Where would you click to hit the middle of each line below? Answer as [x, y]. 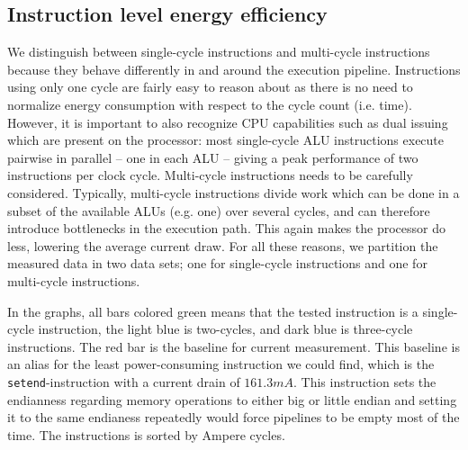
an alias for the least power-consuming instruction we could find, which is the [221, 364]
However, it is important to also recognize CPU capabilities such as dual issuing [228, 122]
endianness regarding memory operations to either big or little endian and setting [232, 399]
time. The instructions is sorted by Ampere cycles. [146, 434]
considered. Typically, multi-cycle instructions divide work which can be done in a [234, 192]
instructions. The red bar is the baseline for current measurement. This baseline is [234, 346]
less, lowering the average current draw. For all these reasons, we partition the [223, 245]
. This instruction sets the [365, 381]
